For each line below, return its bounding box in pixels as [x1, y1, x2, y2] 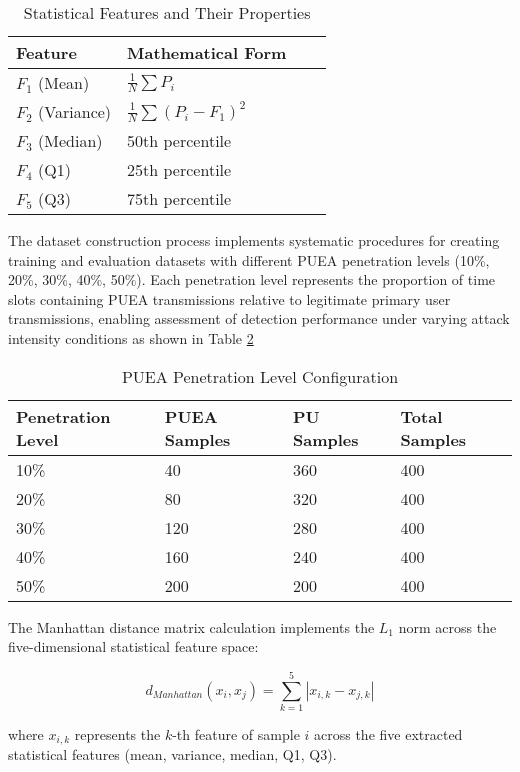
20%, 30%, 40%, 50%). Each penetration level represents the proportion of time [8, 269, 496, 290]
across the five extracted [314, 723, 463, 744]
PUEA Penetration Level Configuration [121, 364, 399, 388]
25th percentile [127, 158, 232, 181]
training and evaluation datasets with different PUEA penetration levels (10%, [8, 249, 490, 270]
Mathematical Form [127, 41, 287, 64]
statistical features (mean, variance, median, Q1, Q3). [8, 744, 337, 765]
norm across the [398, 616, 497, 637]
